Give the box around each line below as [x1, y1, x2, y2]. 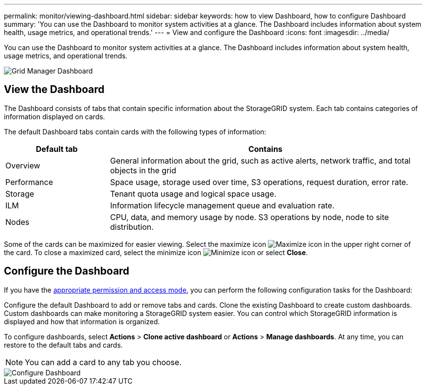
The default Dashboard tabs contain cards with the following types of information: [4, 127, 266, 136]
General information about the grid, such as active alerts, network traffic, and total [110, 155, 411, 166]
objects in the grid [110, 165, 177, 175]
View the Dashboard [4, 83, 105, 96]
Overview [5, 160, 40, 170]
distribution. [110, 222, 154, 232]
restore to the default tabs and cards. [4, 340, 123, 349]
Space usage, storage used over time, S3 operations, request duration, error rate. [110, 177, 408, 187]
